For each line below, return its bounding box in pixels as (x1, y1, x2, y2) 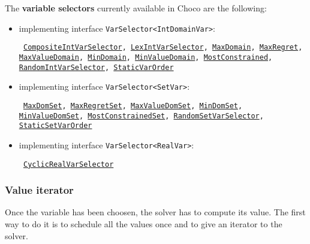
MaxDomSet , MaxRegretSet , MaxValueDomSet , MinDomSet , (23, 101, 243, 110)
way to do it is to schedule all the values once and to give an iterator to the (5, 217, 282, 230)
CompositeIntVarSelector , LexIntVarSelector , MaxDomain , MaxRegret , (23, 43, 303, 52)
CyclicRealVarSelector (23, 160, 114, 169)
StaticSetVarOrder (19, 121, 92, 130)
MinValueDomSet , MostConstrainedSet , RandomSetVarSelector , (19, 111, 264, 120)
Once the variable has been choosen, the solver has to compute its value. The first (5, 206, 306, 218)
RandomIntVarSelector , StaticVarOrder (19, 63, 174, 72)
